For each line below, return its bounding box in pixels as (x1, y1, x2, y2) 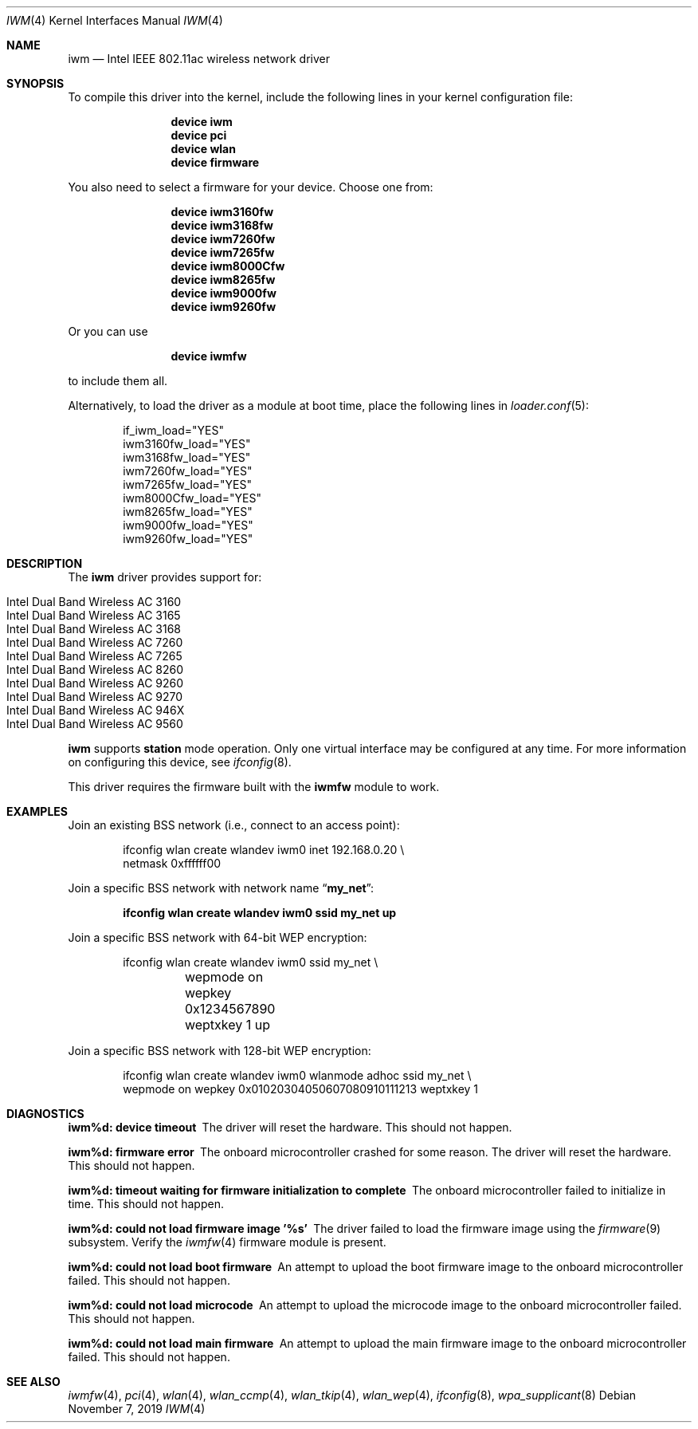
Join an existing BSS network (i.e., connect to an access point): (68, 818, 400, 832)
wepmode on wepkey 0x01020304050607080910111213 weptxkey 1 (123, 1082, 479, 1096)
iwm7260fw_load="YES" (123, 464, 253, 478)
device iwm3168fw (171, 218, 273, 232)
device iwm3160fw (171, 205, 274, 218)
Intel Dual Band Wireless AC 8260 (6, 663, 184, 676)
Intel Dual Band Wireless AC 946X (6, 703, 185, 717)
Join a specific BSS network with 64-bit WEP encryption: (68, 931, 367, 944)
